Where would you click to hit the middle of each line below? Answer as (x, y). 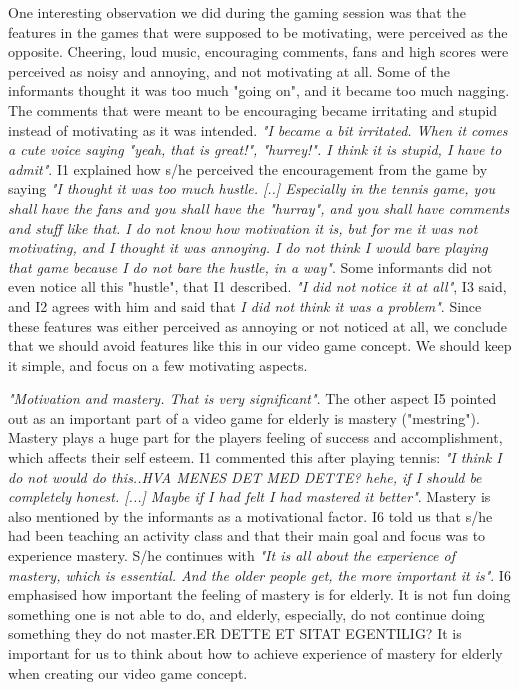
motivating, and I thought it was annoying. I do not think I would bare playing (248, 247)
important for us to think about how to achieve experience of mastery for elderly (255, 653)
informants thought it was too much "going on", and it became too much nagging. (259, 90)
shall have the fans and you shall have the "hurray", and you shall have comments (259, 207)
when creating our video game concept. (128, 672)
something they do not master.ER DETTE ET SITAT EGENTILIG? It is (235, 633)
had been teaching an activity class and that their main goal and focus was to (247, 535)
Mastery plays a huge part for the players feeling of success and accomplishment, (255, 437)
